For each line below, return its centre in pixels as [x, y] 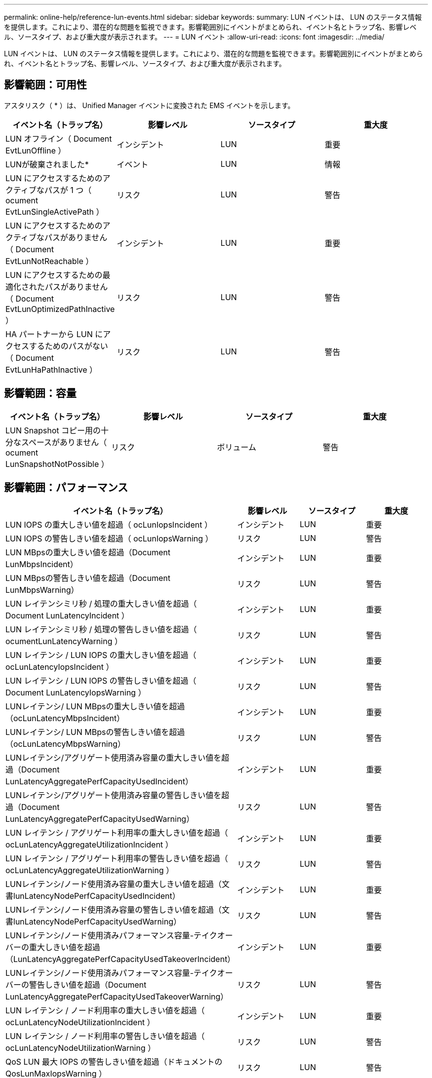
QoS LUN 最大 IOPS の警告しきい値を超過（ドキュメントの [114, 1061]
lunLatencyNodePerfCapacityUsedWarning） [97, 921]
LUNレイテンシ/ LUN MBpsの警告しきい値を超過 [95, 732]
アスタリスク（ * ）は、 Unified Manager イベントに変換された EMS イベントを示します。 [149, 105]
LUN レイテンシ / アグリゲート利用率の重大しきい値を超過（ [117, 832]
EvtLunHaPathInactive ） [52, 369]
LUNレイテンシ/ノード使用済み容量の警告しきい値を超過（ [114, 909]
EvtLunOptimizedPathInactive [60, 309]
